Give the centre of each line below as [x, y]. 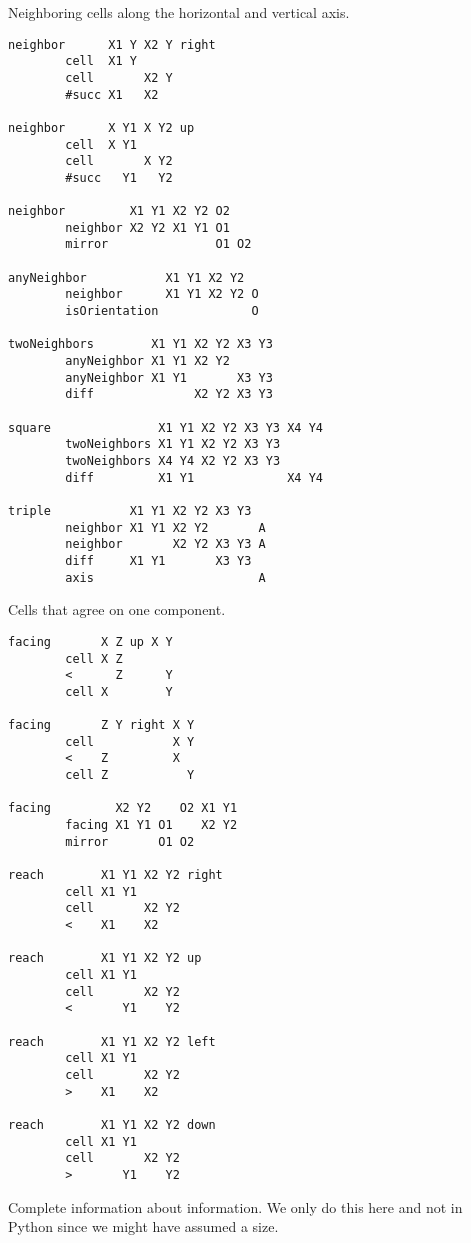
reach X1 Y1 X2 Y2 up [105, 958]
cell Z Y [130, 775]
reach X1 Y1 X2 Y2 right [115, 875]
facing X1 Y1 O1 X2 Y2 [151, 825]
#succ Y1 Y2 [119, 177]
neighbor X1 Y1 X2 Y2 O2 [119, 211]
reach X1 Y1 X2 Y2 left [112, 1041]
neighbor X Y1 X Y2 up [101, 127]
